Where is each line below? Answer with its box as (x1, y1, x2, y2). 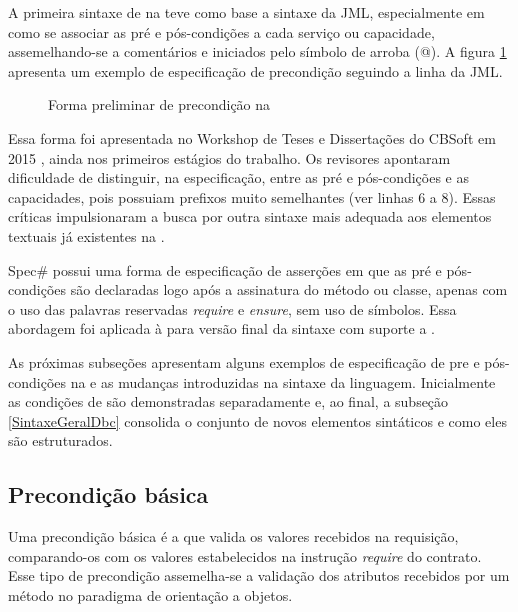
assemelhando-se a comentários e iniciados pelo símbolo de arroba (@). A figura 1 (8, 41, 507, 62)
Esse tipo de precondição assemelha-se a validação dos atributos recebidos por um (8, 565, 510, 586)
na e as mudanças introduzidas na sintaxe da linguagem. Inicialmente (70, 371, 496, 392)
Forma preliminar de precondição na (48, 94, 271, 115)
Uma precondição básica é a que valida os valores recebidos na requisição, (8, 526, 459, 547)
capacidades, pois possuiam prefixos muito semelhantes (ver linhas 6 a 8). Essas (8, 186, 496, 207)
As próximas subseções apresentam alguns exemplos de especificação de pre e (8, 351, 480, 372)
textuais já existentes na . (8, 225, 165, 246)
